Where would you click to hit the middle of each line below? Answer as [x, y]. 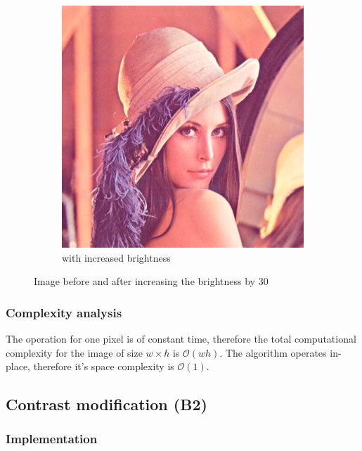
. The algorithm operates [273, 352]
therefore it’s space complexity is [104, 366]
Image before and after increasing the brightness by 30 [151, 281]
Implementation [52, 439]
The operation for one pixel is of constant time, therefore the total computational [181, 338]
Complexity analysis [64, 312]
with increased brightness [116, 257]
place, [18, 366]
